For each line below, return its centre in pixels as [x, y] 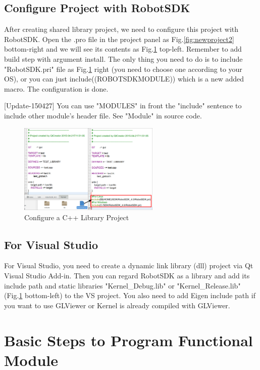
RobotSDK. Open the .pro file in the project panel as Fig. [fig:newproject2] [119, 39]
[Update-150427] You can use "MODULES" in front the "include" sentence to [123, 106]
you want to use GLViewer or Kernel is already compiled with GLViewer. [117, 305]
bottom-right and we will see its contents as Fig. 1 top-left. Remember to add [123, 49]
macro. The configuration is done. [56, 88]
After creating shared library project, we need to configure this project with [121, 29]
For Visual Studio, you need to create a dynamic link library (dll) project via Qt [129, 265]
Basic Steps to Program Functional [128, 340]
